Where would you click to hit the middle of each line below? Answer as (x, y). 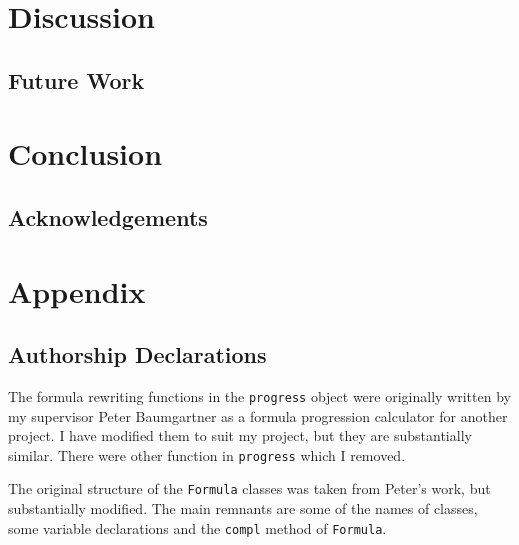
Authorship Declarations (137, 354)
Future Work (76, 79)
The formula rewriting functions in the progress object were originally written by (259, 395)
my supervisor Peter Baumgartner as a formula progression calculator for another (258, 415)
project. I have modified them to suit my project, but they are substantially (240, 435)
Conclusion (85, 153)
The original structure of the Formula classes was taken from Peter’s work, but (249, 488)
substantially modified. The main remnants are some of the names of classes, (243, 508)
